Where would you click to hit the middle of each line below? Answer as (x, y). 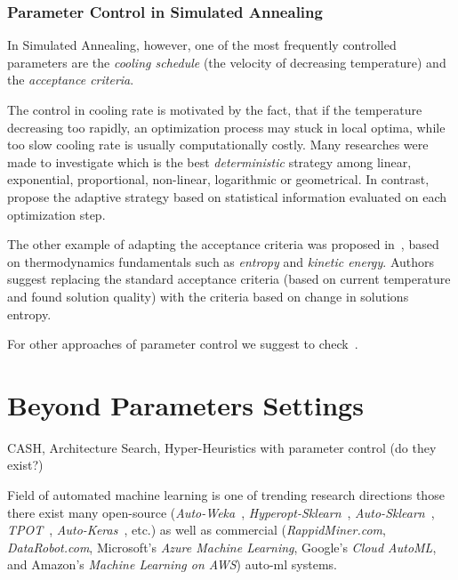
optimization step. (56, 214)
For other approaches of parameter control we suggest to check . (183, 344)
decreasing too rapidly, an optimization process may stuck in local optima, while (226, 127)
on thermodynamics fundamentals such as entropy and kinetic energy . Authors (221, 261)
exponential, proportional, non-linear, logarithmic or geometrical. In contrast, (218, 179)
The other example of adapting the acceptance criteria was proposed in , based (223, 244)
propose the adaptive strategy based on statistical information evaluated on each (227, 196)
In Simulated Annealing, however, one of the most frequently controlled (202, 45)
